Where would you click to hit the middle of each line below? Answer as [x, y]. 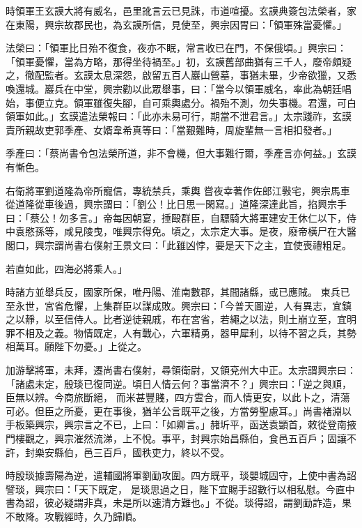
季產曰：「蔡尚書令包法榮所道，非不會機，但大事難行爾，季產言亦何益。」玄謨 [181, 153]
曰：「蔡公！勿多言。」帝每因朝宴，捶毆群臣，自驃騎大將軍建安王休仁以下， [176, 217]
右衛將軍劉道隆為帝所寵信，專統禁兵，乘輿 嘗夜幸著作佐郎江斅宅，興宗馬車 [178, 190]
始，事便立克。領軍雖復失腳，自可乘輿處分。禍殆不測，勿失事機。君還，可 [176, 102]
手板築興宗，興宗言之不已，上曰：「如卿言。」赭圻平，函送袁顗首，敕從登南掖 [181, 424]
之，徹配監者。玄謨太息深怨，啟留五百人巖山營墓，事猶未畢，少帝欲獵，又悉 [181, 75]
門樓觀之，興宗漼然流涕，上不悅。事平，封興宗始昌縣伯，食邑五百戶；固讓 [176, 438]
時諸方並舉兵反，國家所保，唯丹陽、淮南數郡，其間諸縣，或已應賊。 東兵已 [178, 292]
